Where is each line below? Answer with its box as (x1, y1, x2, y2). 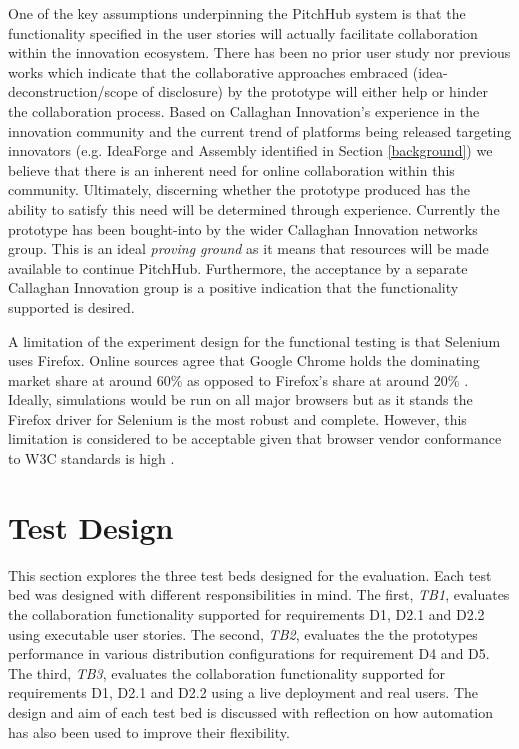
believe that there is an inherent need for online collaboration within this (8, 159, 455, 180)
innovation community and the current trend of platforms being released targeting (8, 120, 512, 141)
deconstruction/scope (8, 81, 138, 102)
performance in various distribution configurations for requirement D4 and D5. (8, 643, 490, 664)
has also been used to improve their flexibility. (8, 721, 290, 742)
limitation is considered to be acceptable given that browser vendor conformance (8, 428, 502, 449)
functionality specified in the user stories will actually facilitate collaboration (8, 22, 478, 43)
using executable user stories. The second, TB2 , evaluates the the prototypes (8, 623, 478, 644)
